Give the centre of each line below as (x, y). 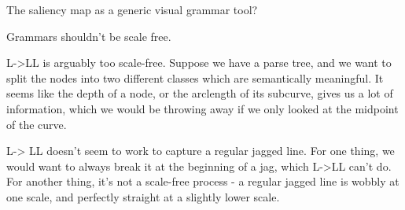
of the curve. (37, 124)
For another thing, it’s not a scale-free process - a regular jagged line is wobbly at (203, 181)
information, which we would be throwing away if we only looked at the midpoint (202, 108)
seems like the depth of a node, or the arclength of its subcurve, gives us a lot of (200, 93)
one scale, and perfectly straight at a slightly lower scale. (143, 196)
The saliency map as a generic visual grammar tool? (132, 9)
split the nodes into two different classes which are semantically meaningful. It (195, 77)
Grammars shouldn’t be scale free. (89, 36)
